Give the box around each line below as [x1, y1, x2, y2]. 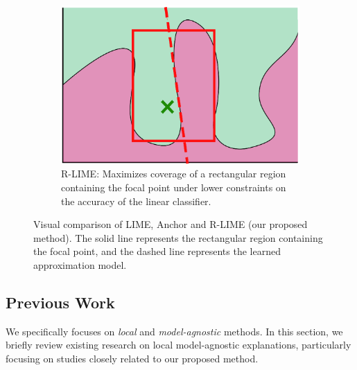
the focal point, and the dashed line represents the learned [33, 244, 281, 258]
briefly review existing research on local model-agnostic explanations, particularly [6, 337, 351, 352]
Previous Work [6, 291, 115, 312]
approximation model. [33, 257, 127, 272]
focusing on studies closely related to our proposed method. [6, 351, 259, 365]
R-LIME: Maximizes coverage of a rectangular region [61, 166, 286, 181]
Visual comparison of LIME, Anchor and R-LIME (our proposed [33, 217, 308, 231]
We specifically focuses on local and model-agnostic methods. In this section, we [6, 324, 343, 338]
